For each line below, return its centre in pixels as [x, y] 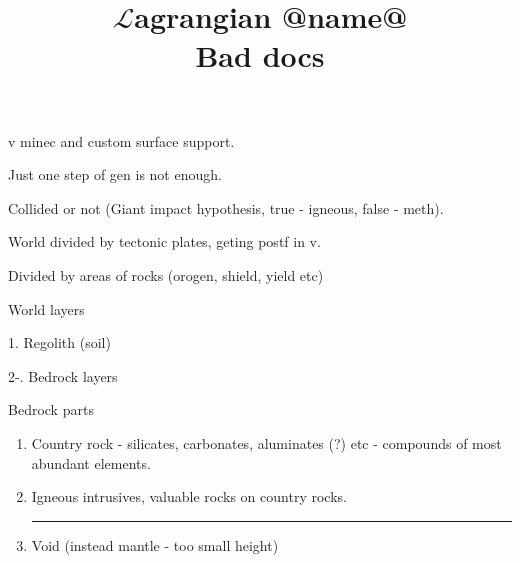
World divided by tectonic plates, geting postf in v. [164, 241]
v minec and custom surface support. [121, 140]
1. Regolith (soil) [59, 342]
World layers [46, 308]
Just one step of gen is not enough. [115, 174]
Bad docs [260, 55]
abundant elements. [91, 462]
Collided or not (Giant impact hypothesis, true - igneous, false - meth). [226, 207]
